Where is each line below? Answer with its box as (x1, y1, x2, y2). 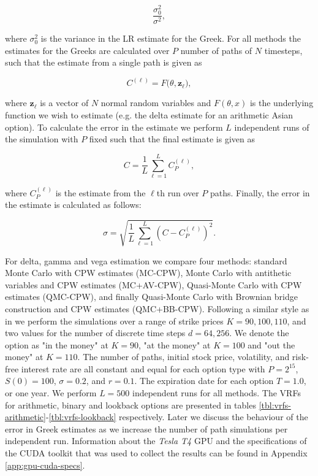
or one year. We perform (5, 386, 97, 399)
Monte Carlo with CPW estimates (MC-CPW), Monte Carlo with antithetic (5, 266, 292, 279)
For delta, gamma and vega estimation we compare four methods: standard (5, 254, 287, 267)
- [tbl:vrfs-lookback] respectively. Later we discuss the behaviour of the (45, 410, 308, 423)
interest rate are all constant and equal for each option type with (21, 362, 265, 375)
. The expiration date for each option (134, 374, 274, 387)
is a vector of (40, 96, 89, 109)
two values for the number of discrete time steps (5, 326, 186, 339)
